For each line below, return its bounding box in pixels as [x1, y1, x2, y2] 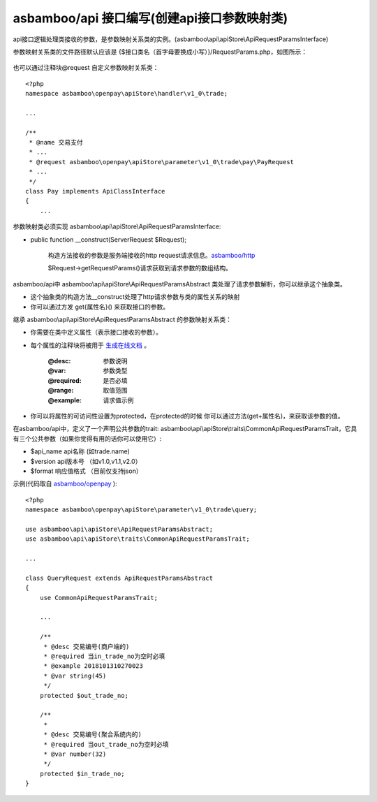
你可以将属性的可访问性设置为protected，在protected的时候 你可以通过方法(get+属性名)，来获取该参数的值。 [30, 412, 345, 421]
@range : [47, 386, 74, 395]
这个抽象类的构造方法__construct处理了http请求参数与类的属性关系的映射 [30, 293, 240, 301]
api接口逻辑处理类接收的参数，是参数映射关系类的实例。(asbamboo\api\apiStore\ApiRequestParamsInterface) [13, 35, 329, 43]
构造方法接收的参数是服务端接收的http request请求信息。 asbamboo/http [47, 251, 256, 259]
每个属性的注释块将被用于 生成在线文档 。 [30, 341, 150, 349]
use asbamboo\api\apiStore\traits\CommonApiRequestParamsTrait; [25, 535, 251, 543]
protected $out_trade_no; [39, 692, 129, 699]
